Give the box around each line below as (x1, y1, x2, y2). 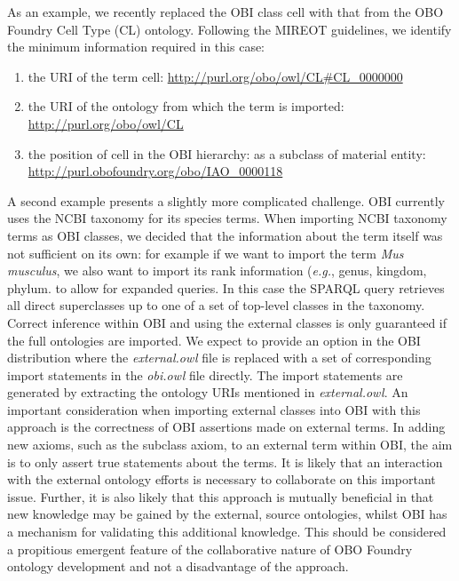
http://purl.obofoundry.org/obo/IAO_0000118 (28, 162, 283, 180)
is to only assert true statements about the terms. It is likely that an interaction (7, 452, 443, 471)
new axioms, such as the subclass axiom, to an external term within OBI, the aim (7, 435, 453, 454)
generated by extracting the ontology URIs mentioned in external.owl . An (7, 383, 408, 402)
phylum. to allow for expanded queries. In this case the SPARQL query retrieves (7, 278, 445, 297)
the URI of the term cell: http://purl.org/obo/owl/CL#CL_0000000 (28, 67, 403, 85)
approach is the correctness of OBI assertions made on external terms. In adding (7, 418, 446, 436)
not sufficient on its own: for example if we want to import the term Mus (7, 243, 404, 262)
